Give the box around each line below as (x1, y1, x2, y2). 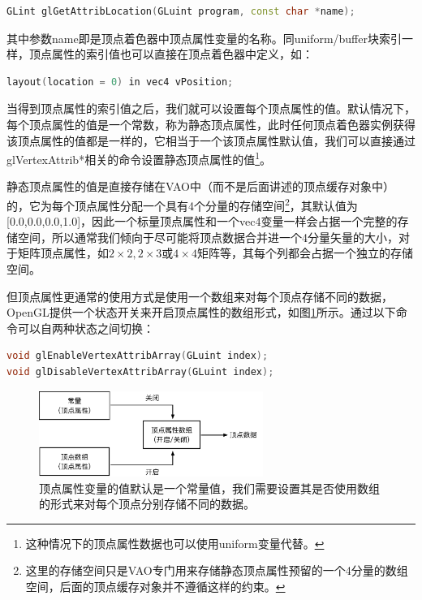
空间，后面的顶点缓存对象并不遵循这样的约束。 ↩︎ (25, 578, 286, 595)
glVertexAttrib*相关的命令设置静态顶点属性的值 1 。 (6, 149, 271, 167)
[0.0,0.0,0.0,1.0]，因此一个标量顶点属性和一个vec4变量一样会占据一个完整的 (6, 213, 398, 230)
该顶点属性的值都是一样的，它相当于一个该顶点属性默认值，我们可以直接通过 (6, 132, 416, 149)
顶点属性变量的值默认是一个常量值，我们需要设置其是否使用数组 (39, 479, 380, 496)
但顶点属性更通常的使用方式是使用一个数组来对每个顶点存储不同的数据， (6, 287, 393, 304)
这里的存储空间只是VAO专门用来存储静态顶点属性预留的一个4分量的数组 (25, 562, 408, 579)
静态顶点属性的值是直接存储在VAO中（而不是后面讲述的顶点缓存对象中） (6, 178, 394, 195)
